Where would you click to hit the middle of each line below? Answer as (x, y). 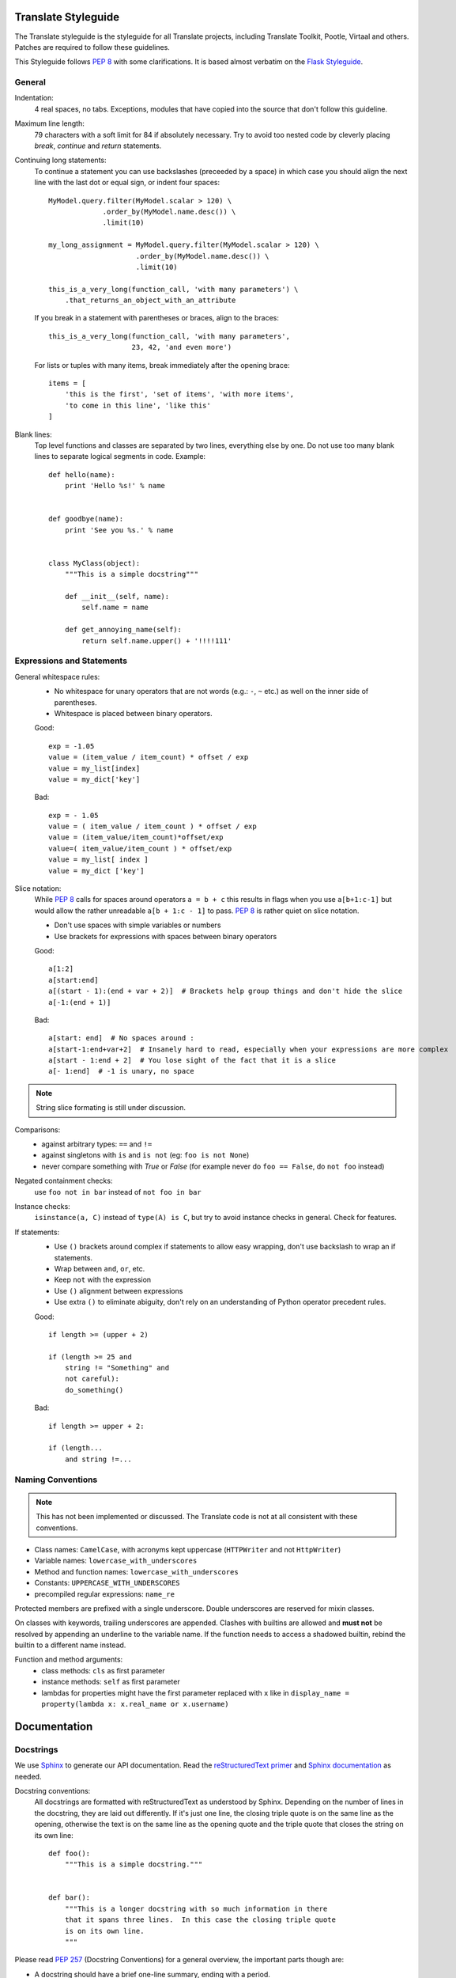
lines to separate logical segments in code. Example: (120, 457)
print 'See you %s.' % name (119, 530)
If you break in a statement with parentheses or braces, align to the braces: (157, 318)
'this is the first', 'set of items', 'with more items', (179, 394)
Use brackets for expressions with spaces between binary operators (166, 936)
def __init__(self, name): (117, 597)
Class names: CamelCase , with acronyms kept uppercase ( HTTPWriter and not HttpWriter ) (188, 1549)
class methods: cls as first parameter (103, 1670)
